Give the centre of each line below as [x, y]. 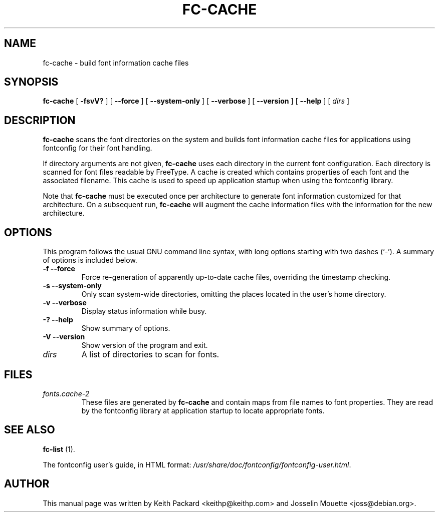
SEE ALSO [30, 430]
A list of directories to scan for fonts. [150, 355]
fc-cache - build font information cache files [116, 63]
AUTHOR [27, 484]
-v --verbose [65, 303]
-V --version [64, 337]
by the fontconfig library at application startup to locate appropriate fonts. [203, 410]
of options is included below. [90, 260]
